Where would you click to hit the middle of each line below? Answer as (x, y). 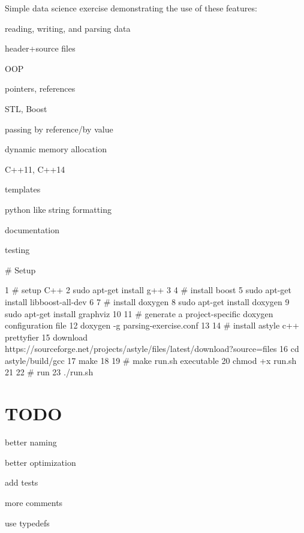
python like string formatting (58, 209)
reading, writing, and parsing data (68, 28)
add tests (22, 482)
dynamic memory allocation (56, 149)
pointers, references (40, 88)
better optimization (40, 462)
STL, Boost (26, 108)
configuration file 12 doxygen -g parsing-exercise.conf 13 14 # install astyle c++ (152, 325)
